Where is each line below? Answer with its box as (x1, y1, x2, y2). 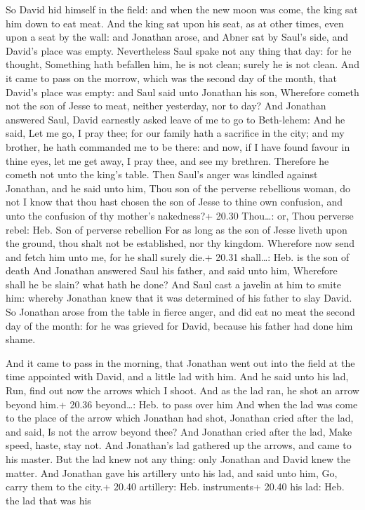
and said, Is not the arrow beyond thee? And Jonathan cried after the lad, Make (6, 424, 352, 438)
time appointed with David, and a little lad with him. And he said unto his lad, (6, 369, 349, 384)
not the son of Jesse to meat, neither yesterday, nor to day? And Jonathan (6, 98, 326, 113)
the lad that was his (6, 492, 91, 507)
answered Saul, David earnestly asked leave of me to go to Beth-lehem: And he (6, 112, 345, 126)
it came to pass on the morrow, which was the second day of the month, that (6, 70, 338, 85)
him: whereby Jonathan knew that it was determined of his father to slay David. (6, 290, 352, 305)
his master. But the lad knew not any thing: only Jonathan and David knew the (6, 452, 351, 466)
